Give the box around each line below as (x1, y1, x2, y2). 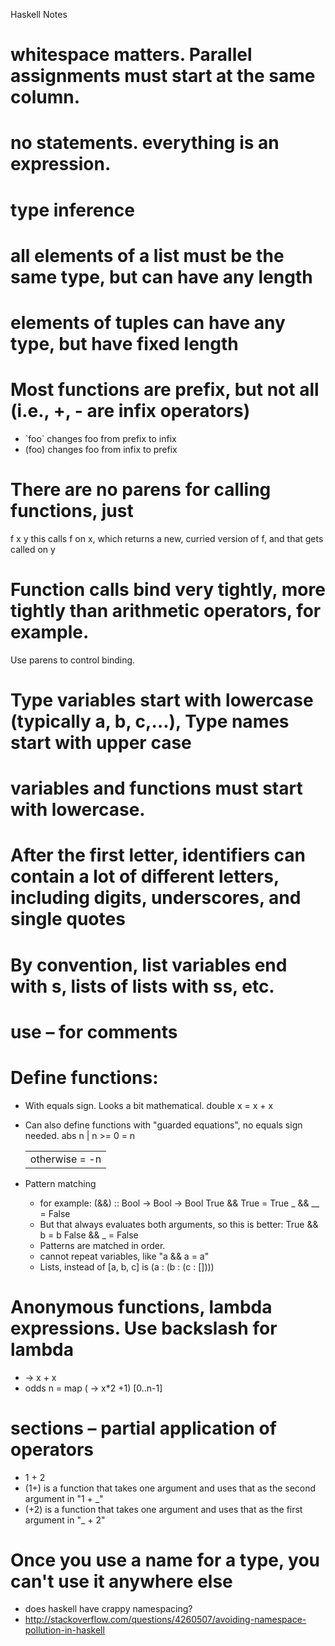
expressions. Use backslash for (10, 1317, 278, 1339)
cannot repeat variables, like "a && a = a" (39, 1250, 210, 1262)
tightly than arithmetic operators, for (10, 600, 322, 622)
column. (10, 86, 81, 109)
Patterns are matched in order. (39, 1239, 166, 1251)
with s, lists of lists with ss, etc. (10, 975, 275, 998)
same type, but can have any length (10, 265, 313, 288)
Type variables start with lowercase (10, 689, 314, 711)
